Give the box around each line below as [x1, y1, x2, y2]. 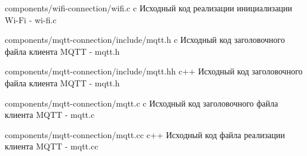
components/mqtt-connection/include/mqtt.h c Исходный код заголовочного [5, 33, 285, 46]
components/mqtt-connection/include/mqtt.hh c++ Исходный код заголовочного [5, 65, 303, 77]
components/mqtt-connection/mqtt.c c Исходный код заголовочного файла [5, 96, 278, 109]
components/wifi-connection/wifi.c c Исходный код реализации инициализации [5, 2, 293, 14]
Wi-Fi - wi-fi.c [5, 13, 57, 26]
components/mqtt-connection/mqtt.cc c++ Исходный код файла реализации [5, 128, 285, 141]
